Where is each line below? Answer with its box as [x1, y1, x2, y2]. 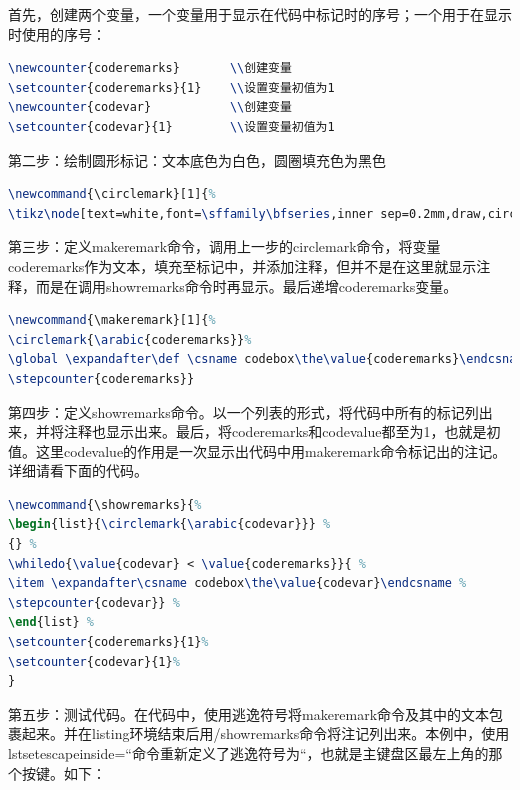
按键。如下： [21, 762, 106, 783]
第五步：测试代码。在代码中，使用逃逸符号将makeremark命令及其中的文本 [8, 703, 490, 724]
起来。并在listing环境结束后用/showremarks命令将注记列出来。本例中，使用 [21, 723, 510, 744]
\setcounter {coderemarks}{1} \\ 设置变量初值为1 [8, 80, 335, 95]
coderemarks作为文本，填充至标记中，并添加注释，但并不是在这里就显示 [8, 255, 477, 276]
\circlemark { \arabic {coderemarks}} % [8, 332, 252, 347]
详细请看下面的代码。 [8, 460, 148, 481]
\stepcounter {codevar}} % [8, 595, 180, 610]
